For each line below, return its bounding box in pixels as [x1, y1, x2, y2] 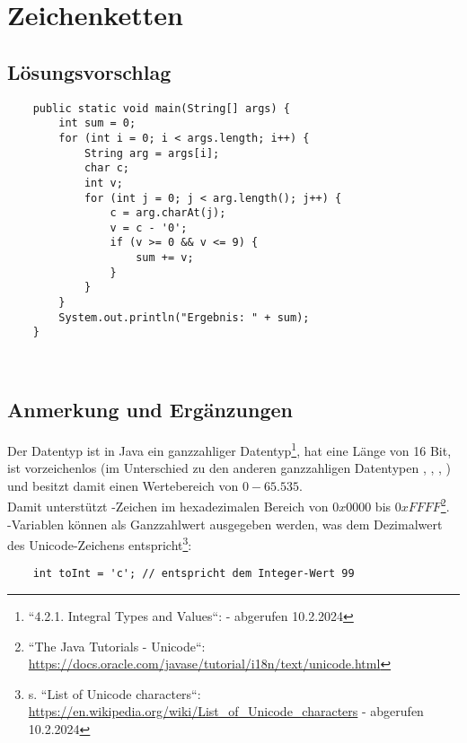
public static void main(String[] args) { [32, 101, 290, 115]
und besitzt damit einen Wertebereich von [7, 476, 239, 494]
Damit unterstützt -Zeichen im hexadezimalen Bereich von [7, 496, 329, 515]
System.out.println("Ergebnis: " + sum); [58, 310, 310, 324]
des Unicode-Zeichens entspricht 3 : [7, 533, 192, 554]
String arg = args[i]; [84, 146, 220, 160]
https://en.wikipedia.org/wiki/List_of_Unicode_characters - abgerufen [28, 702, 424, 721]
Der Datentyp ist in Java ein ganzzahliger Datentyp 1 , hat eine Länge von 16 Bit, [7, 438, 452, 459]
